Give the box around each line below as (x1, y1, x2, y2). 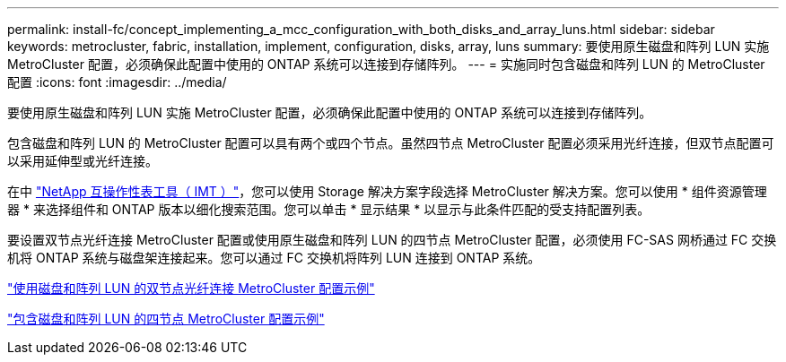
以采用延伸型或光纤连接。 (7, 153, 158, 168)
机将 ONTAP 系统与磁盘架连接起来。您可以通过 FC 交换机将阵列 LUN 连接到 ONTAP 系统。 (7, 250, 541, 265)
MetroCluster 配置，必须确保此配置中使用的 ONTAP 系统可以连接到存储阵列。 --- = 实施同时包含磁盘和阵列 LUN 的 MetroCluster (7, 56, 765, 72)
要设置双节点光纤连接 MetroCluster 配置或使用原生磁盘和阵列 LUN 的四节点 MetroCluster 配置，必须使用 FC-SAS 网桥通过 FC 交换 (7, 232, 777, 247)
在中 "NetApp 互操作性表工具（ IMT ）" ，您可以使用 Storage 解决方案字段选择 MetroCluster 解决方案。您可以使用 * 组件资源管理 (7, 184, 767, 199)
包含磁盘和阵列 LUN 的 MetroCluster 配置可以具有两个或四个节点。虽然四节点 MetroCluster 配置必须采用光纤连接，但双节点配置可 (7, 135, 774, 151)
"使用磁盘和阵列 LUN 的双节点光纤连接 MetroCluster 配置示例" (7, 280, 375, 296)
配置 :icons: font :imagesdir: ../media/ (7, 74, 227, 90)
